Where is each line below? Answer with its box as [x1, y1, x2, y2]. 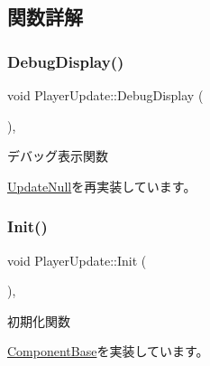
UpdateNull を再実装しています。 [7, 176, 196, 195]
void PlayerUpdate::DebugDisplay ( [7, 86, 204, 104]
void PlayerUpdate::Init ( [7, 250, 147, 269]
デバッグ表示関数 [7, 146, 108, 165]
